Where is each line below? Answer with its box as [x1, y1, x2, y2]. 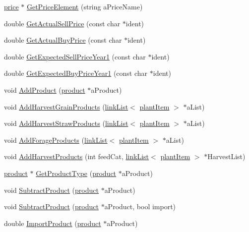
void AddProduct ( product [4, 84, 85, 95]
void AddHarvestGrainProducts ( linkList [4, 101, 128, 112]
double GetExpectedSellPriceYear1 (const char [4, 51, 146, 61]
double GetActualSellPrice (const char [4, 18, 121, 28]
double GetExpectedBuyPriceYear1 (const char [4, 68, 148, 78]
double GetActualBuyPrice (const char [4, 35, 122, 45]
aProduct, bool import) [104, 201, 176, 212]
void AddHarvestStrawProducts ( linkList [4, 118, 128, 128]
